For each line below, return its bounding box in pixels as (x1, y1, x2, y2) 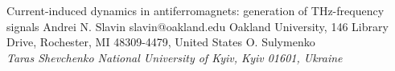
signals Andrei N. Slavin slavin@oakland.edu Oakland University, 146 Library (6, 18, 389, 34)
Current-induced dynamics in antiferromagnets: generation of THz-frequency (6, 2, 385, 18)
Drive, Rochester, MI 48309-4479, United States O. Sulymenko (6, 34, 315, 50)
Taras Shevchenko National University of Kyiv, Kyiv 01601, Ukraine (6, 49, 343, 65)
